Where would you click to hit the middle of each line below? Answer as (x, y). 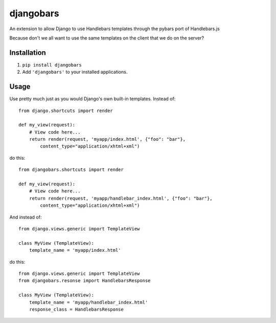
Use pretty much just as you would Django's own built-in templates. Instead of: (93, 99)
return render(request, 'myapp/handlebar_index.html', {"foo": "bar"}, (121, 198)
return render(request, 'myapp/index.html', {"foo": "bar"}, (107, 139)
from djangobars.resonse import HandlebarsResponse (85, 281)
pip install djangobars (52, 65)
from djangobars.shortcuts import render (71, 170)
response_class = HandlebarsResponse (76, 309)
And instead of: (26, 217)
